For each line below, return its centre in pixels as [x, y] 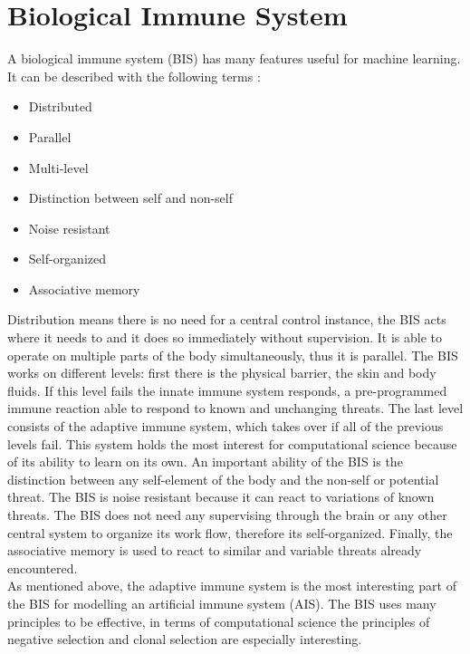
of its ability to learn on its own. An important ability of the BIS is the [205, 462]
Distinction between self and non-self [130, 198]
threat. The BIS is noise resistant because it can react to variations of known [221, 497]
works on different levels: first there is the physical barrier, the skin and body [222, 373]
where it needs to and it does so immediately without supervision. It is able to [225, 337]
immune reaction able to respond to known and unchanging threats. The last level [235, 408]
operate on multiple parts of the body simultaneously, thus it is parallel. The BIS [233, 355]
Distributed [60, 106]
